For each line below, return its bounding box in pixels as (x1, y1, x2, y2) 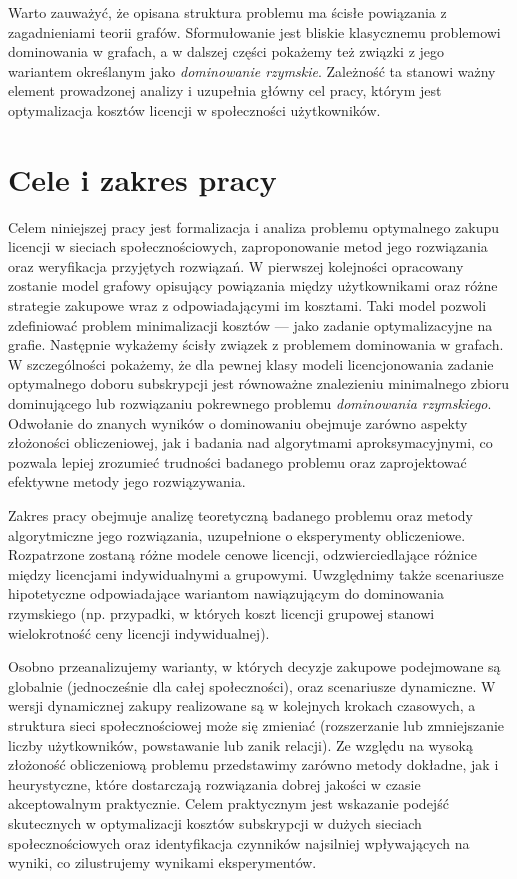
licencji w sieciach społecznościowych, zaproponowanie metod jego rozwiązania (8, 236, 488, 257)
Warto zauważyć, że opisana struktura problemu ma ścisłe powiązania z (8, 2, 447, 22)
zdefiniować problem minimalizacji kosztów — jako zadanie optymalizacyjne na (8, 314, 493, 335)
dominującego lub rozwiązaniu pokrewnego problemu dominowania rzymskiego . (8, 393, 492, 414)
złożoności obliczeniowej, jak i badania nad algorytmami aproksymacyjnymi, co (8, 432, 493, 453)
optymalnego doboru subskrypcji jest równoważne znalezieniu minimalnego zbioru (8, 373, 509, 394)
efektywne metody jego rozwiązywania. (8, 471, 246, 492)
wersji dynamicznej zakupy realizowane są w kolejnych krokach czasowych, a (8, 695, 476, 716)
